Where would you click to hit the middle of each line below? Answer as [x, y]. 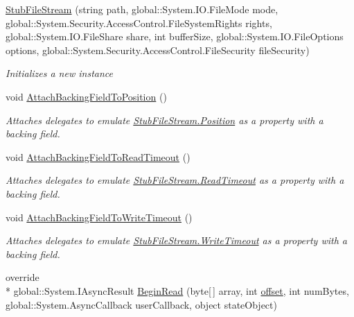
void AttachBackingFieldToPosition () [86, 96]
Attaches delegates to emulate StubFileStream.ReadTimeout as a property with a [175, 180]
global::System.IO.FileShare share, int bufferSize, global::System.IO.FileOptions [175, 36]
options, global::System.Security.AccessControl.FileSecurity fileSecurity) [158, 50]
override [23, 277]
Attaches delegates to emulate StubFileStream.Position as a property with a [165, 120]
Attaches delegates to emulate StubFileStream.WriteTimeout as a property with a [176, 240]
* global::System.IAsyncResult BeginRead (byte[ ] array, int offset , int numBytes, [177, 290]
